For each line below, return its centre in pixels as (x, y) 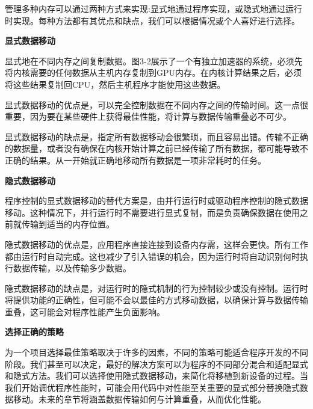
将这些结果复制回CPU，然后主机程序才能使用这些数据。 (115, 84)
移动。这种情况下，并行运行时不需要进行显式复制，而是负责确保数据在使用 (152, 212)
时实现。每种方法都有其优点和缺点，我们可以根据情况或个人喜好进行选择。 (152, 20)
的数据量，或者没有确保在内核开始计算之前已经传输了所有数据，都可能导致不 (156, 148)
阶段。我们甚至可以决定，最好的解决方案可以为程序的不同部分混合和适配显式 (156, 364)
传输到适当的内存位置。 (68, 224)
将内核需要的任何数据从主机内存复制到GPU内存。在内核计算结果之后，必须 (153, 72)
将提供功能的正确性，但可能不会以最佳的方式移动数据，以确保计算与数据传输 (156, 300)
